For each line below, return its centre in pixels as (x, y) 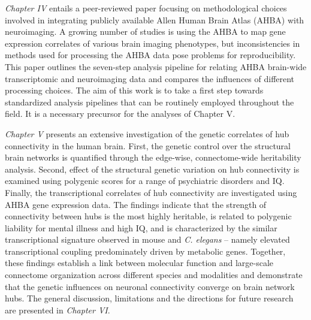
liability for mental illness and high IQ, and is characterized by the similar (141, 227)
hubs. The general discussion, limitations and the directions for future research (149, 298)
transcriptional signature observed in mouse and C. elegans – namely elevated (147, 239)
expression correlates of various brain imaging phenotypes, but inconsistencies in (153, 43)
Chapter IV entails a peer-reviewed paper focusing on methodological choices (146, 8)
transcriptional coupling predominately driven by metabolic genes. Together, (145, 251)
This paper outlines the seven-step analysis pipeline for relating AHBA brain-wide (156, 66)
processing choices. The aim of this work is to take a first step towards (134, 90)
